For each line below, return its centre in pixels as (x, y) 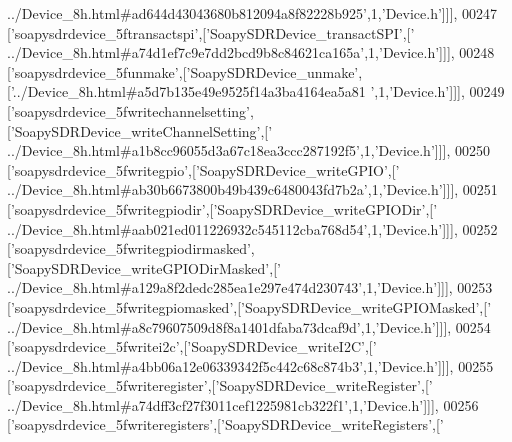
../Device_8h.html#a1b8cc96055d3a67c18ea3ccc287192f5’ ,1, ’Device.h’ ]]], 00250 (249, 150)
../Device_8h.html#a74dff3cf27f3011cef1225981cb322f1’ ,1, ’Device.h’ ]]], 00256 (243, 404)
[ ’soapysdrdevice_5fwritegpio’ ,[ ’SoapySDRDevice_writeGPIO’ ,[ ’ (203, 169)
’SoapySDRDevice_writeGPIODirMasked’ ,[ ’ (145, 267)
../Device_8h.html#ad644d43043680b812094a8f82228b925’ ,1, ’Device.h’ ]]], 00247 (252, 13)
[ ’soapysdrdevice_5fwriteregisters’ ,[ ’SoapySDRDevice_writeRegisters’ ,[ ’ (225, 424)
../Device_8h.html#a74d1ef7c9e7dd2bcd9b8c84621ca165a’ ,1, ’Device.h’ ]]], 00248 (251, 52)
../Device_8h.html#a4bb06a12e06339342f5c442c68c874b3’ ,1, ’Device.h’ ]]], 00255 (250, 365)
